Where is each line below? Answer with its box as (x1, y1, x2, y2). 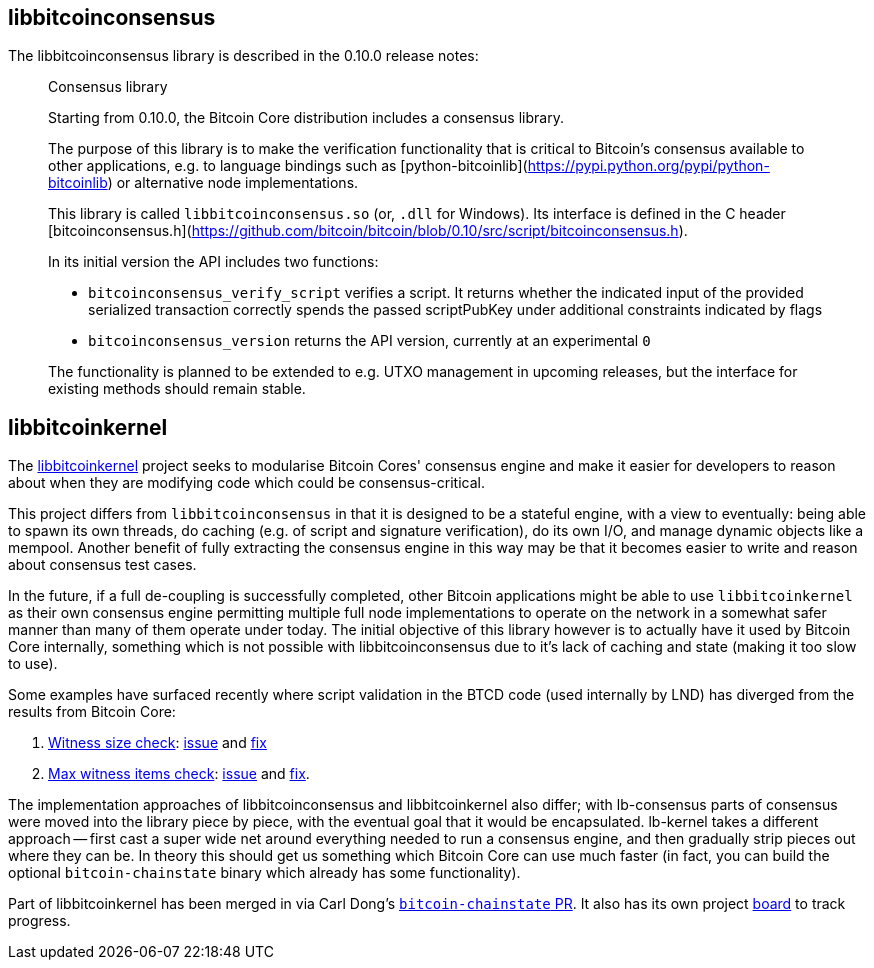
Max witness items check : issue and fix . (48, 765, 310, 783)
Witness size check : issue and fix (48, 734, 267, 752)
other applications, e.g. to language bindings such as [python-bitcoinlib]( (48, 157, 528, 175)
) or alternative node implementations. (107, 174, 359, 192)
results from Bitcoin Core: (8, 703, 176, 721)
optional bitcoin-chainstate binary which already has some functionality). (8, 864, 521, 882)
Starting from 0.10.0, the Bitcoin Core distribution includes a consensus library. (48, 109, 564, 127)
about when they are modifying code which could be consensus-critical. (8, 474, 485, 492)
